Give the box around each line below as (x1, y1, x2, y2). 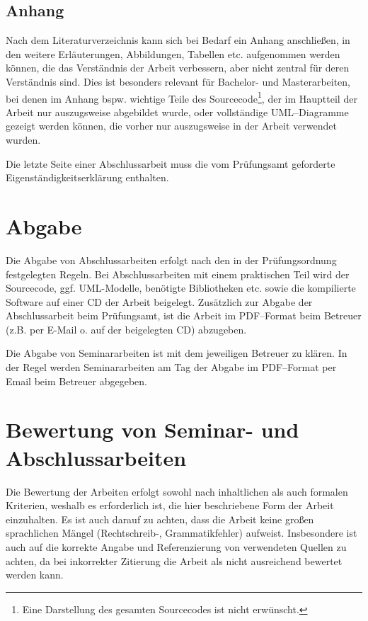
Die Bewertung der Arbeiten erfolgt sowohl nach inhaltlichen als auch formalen (6, 484, 348, 498)
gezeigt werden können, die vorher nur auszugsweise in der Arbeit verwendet (6, 118, 337, 133)
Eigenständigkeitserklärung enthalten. (6, 170, 169, 185)
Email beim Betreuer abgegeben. (6, 373, 147, 388)
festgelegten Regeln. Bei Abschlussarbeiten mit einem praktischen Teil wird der (6, 266, 350, 281)
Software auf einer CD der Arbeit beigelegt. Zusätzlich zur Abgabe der (6, 294, 313, 309)
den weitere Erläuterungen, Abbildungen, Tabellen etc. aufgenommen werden (6, 46, 340, 61)
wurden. (6, 132, 41, 147)
